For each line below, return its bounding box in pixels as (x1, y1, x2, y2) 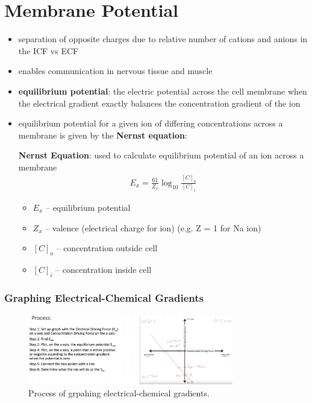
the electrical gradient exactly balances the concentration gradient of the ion (18, 96, 301, 109)
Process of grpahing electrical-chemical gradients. (28, 386, 210, 399)
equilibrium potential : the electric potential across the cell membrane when (18, 84, 307, 97)
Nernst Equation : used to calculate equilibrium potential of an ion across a (18, 149, 304, 161)
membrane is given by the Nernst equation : (18, 128, 187, 141)
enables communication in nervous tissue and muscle (18, 64, 213, 77)
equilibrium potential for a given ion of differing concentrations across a (18, 117, 283, 130)
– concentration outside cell (56, 242, 158, 254)
